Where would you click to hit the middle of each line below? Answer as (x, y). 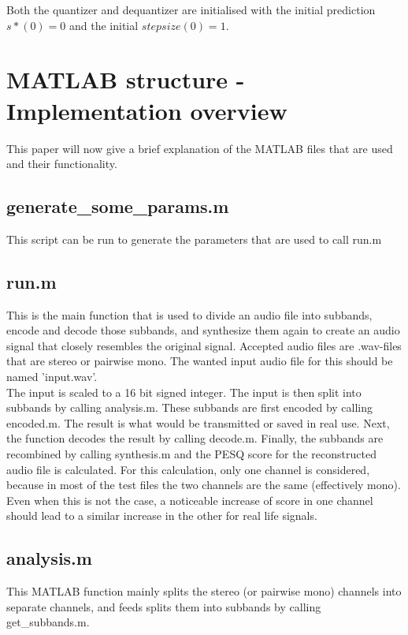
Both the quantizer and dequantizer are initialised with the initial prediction (191, 9)
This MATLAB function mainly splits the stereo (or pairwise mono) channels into (204, 591)
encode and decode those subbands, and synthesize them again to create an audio (203, 330)
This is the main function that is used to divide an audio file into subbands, (189, 314)
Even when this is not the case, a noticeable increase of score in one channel (190, 500)
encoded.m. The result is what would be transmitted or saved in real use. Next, (198, 422)
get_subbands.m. (48, 622)
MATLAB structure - (126, 79)
